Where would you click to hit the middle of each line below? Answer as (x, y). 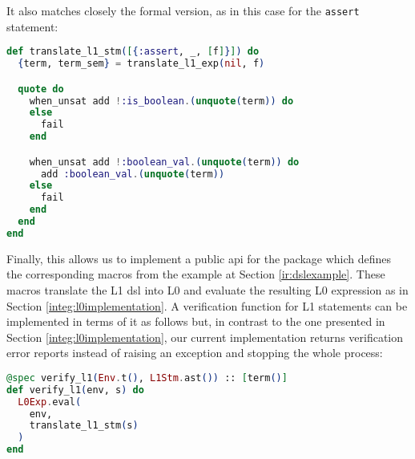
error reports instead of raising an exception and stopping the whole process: (195, 353)
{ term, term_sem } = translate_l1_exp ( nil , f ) (141, 64)
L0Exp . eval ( (50, 402)
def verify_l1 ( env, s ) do (75, 390)
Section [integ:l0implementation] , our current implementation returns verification (205, 337)
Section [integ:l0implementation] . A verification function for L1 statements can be (207, 305)
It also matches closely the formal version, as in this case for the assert (183, 10)
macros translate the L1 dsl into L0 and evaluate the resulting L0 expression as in (207, 290)
